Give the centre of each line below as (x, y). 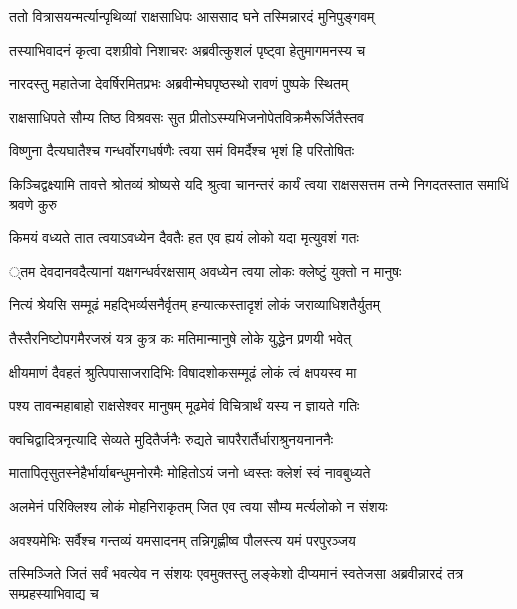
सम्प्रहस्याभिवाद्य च (54, 592)
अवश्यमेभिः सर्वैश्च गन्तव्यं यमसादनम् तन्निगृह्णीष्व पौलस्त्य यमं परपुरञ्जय (182, 539)
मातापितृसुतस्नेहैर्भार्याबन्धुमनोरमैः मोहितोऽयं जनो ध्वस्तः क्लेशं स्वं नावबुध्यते (190, 472)
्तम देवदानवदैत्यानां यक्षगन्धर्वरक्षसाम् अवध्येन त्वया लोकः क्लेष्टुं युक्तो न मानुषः (205, 270)
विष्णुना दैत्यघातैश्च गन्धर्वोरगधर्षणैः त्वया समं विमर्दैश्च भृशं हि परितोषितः (182, 150)
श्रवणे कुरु (33, 203)
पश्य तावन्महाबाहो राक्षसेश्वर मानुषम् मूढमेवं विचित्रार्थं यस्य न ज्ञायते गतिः (184, 405)
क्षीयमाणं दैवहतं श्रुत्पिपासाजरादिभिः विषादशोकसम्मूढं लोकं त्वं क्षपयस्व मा (183, 371)
